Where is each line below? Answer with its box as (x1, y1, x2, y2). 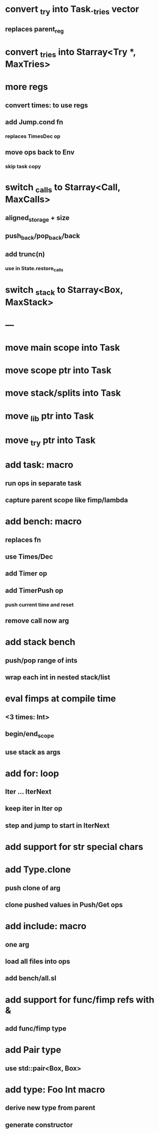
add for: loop (5, 767, 59, 779)
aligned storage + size (5, 213, 70, 223)
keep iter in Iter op (5, 804, 63, 813)
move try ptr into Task (5, 435, 96, 448)
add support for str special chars (5, 842, 144, 852)
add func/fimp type (5, 1024, 67, 1033)
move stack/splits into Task (5, 387, 121, 399)
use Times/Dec (5, 552, 53, 561)
